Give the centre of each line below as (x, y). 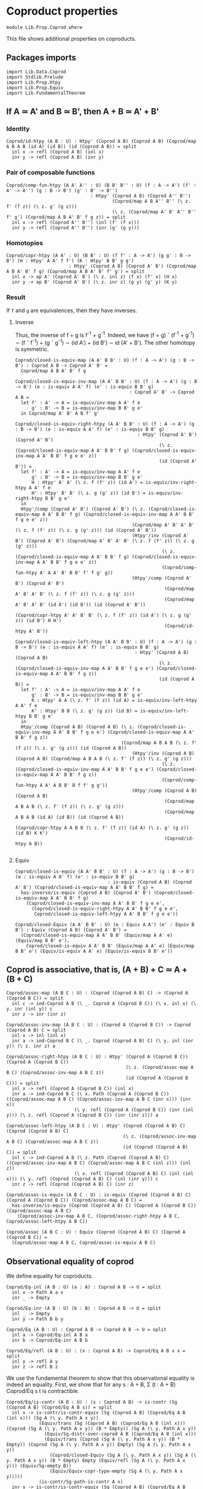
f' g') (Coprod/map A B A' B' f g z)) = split (66, 217)
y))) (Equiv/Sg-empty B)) (39, 1466)
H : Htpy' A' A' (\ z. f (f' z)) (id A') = (87, 482)
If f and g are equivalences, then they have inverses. (72, 310)
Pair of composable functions (51, 172)
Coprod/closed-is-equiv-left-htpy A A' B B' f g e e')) (106, 914)
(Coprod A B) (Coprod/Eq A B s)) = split (59, 1408)
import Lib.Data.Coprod (36, 72)
